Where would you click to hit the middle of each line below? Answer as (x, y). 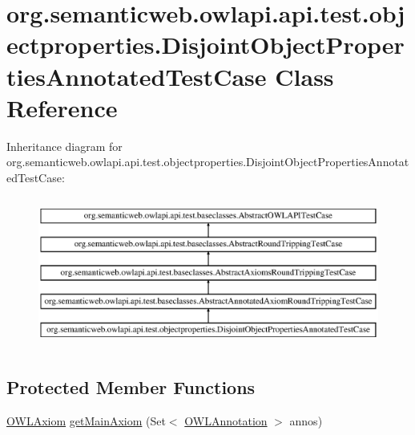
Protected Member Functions (131, 387)
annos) (306, 421)
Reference (62, 107)
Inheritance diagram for (64, 146)
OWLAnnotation (226, 421)
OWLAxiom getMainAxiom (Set (86, 421)
